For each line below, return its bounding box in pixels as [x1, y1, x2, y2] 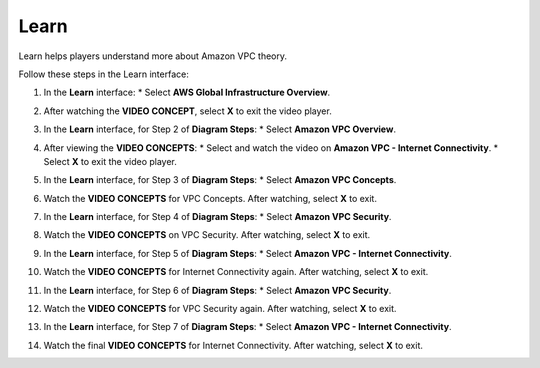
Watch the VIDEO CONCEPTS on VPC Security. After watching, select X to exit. [43, 229, 371, 241]
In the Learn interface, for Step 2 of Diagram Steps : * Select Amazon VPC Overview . [43, 123, 397, 135]
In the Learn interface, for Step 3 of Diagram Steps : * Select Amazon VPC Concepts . [43, 174, 397, 186]
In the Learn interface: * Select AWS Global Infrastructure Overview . [43, 86, 331, 99]
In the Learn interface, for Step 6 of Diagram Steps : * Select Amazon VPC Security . [43, 284, 392, 296]
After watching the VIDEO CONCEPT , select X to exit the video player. [43, 105, 332, 117]
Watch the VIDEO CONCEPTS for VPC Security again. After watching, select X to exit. [43, 303, 397, 315]
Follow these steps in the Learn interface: [18, 68, 189, 80]
